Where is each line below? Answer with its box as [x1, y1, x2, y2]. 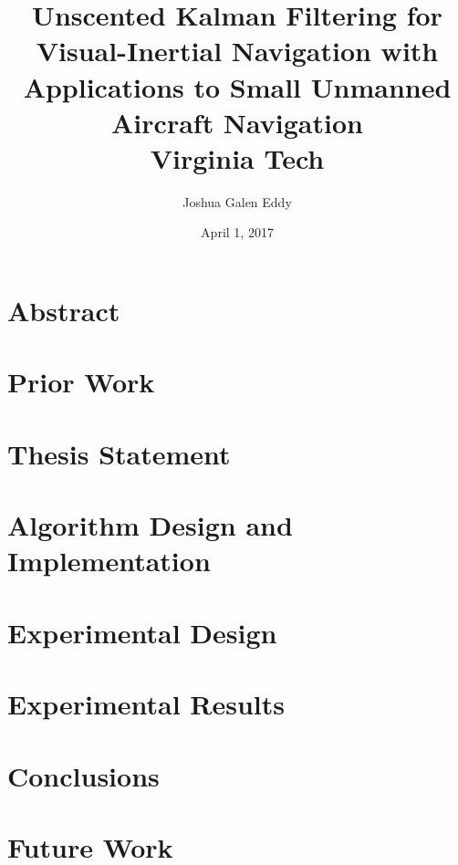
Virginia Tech [150, 139, 325, 176]
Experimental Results [7, 685, 285, 723]
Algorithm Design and [7, 506, 293, 544]
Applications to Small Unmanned [23, 68, 452, 105]
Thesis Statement [7, 434, 231, 472]
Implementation [7, 542, 211, 579]
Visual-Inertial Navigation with [36, 32, 439, 69]
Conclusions [7, 756, 160, 794]
